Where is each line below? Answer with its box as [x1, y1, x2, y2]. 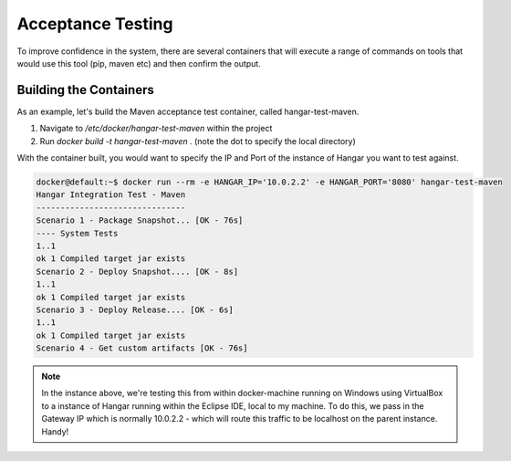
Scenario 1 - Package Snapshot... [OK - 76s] [36, 215, 244, 225]
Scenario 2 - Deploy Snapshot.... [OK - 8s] [36, 266, 239, 277]
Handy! [41, 425, 69, 437]
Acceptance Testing [16, 14, 173, 34]
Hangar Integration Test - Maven [36, 190, 186, 200]
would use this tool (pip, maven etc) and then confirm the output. [16, 58, 262, 68]
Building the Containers [16, 82, 154, 98]
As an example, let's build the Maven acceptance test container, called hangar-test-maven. [16, 106, 360, 117]
